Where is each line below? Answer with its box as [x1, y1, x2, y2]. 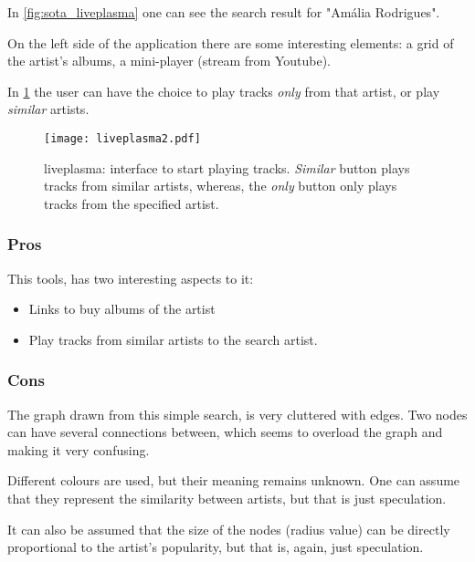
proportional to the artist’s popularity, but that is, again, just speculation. [7, 537, 424, 557]
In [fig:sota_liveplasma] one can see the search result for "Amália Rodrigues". [7, 3, 440, 21]
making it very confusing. [7, 440, 150, 459]
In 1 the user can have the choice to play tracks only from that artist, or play [7, 81, 440, 100]
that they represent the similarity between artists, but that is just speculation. [7, 489, 447, 507]
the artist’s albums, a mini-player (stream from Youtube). [7, 51, 331, 70]
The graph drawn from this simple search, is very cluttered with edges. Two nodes [7, 404, 468, 423]
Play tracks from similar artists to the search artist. [28, 329, 318, 349]
